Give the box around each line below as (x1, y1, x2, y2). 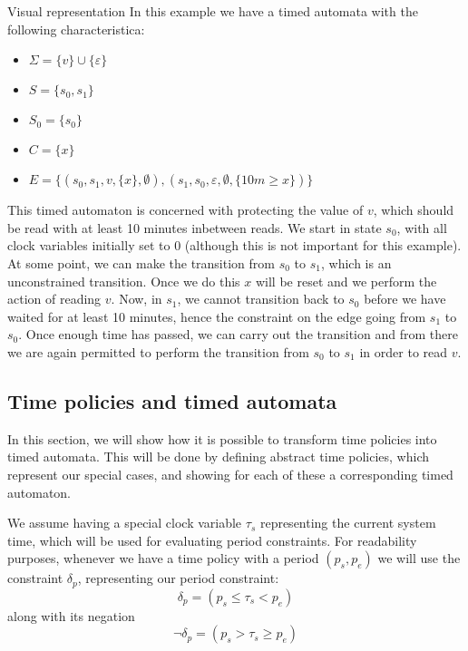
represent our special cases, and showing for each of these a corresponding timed (7, 464, 453, 483)
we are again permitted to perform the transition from (7, 342, 309, 361)
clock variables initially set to (7, 236, 171, 255)
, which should (373, 200, 454, 219)
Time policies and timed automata (7, 386, 337, 414)
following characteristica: (7, 19, 145, 38)
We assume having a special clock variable (7, 513, 242, 532)
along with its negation (7, 606, 135, 625)
